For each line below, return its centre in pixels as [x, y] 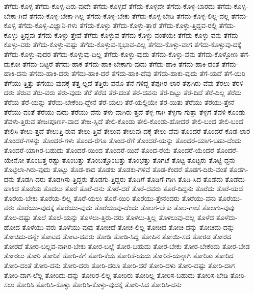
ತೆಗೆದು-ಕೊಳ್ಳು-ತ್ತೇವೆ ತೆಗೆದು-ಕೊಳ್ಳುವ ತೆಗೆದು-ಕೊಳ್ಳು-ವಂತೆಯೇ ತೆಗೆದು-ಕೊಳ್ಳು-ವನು [129, 35]
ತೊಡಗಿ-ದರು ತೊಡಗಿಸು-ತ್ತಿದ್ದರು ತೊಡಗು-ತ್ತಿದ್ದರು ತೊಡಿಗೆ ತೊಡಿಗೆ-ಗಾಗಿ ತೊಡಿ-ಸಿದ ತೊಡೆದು [120, 179]
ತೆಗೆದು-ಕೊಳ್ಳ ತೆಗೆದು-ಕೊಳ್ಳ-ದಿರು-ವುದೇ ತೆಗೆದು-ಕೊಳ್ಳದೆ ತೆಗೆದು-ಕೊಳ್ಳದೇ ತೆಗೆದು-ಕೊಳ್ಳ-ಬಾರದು [109, 6]
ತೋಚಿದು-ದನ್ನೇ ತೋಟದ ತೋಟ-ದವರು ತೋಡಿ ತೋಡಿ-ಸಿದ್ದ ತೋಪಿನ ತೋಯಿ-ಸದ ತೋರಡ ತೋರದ [118, 236]
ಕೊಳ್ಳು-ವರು [17, 44]
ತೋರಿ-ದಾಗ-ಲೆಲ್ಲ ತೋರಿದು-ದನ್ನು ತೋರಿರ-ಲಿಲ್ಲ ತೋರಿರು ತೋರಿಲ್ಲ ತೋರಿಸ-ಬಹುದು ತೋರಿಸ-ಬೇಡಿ [116, 275]
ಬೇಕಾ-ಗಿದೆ [16, 15]
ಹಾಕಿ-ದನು [16, 73]
